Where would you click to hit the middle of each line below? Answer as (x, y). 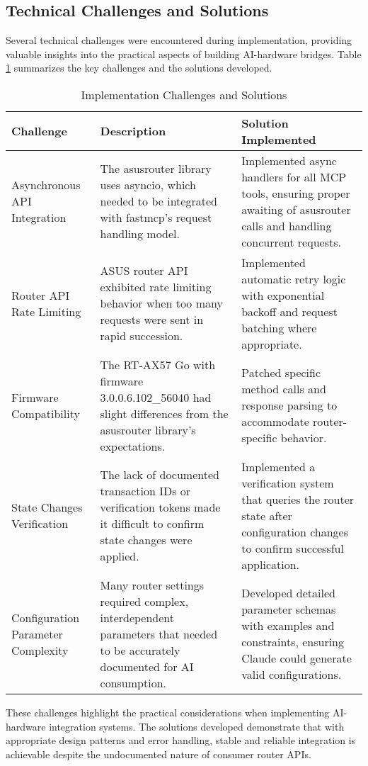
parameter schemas (289, 609)
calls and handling (287, 225)
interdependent (137, 617)
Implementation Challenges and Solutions (184, 94)
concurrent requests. (291, 242)
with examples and (288, 626)
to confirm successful (293, 548)
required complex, (144, 601)
